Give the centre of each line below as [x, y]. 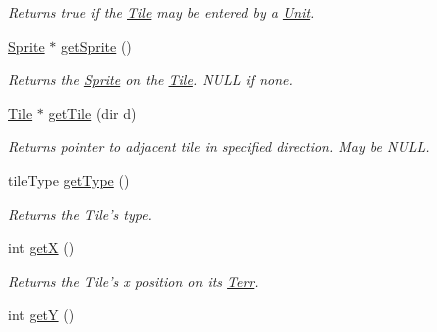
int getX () [41, 247]
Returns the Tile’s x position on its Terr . [133, 280]
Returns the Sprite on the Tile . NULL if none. [150, 79]
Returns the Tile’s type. [80, 213]
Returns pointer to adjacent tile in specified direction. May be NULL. [219, 146]
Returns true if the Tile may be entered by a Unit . [161, 12]
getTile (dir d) [92, 112]
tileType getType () [69, 179]
